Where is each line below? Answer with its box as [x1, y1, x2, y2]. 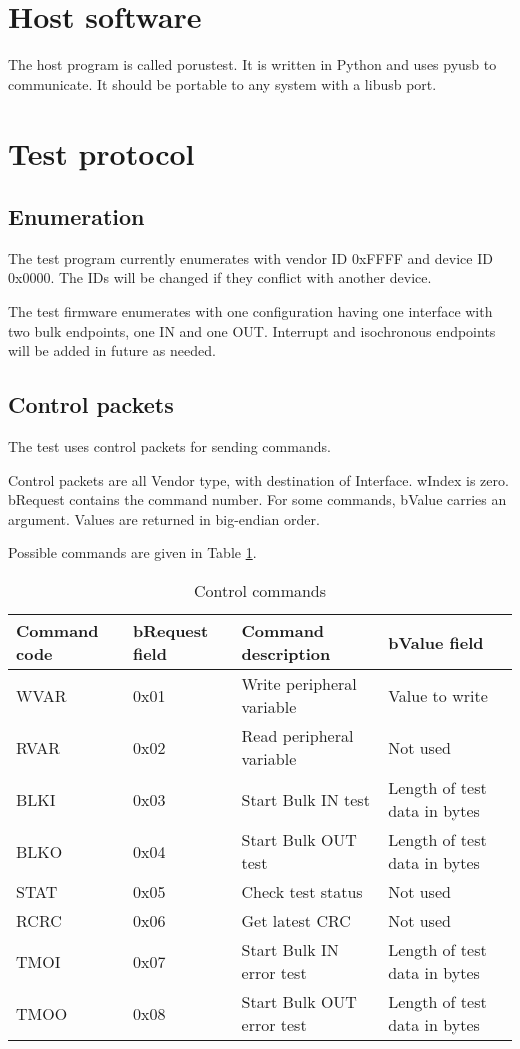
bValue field [388, 630, 484, 654]
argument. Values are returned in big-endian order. [8, 508, 320, 529]
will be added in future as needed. [8, 340, 216, 361]
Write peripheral [241, 672, 357, 696]
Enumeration [8, 201, 145, 232]
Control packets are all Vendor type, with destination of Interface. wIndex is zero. [8, 469, 509, 490]
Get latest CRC [241, 909, 351, 933]
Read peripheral [241, 724, 354, 748]
